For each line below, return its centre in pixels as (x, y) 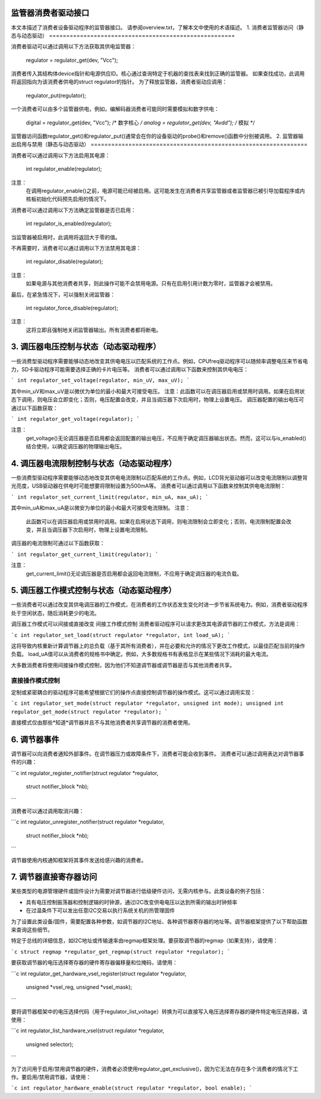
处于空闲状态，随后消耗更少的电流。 (55, 613)
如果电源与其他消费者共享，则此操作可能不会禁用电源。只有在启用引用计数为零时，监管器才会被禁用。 (151, 283)
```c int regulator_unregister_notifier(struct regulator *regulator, (88, 822)
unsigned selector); (50, 1044)
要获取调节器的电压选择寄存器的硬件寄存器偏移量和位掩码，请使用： (94, 963)
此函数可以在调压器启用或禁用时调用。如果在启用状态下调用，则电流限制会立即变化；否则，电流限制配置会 (156, 522)
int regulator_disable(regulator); (64, 261)
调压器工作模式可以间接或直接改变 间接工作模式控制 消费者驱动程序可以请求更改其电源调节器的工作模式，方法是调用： (155, 624)
